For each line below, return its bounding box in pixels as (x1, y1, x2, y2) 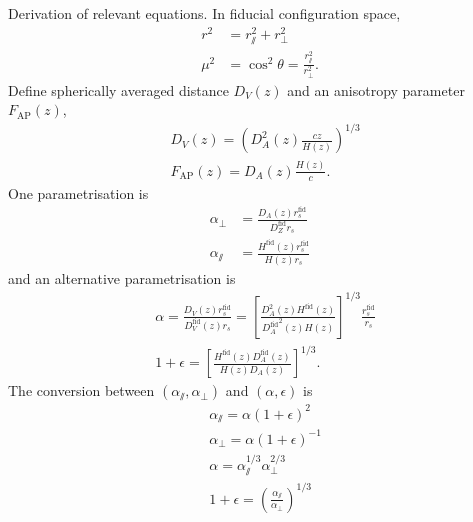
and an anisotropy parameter (287, 79, 465, 100)
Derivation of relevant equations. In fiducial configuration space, (8, 3, 401, 23)
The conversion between (8, 380, 155, 401)
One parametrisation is (8, 182, 149, 203)
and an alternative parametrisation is (8, 267, 236, 288)
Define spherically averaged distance (8, 79, 229, 100)
